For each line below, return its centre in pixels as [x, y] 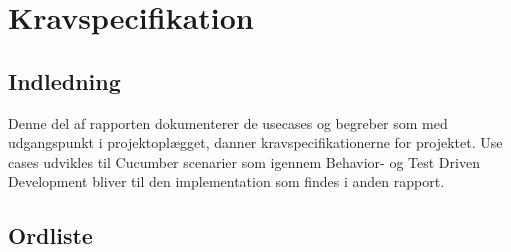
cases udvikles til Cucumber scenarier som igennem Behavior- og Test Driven [244, 161]
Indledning [64, 80]
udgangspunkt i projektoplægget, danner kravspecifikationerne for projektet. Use [255, 142]
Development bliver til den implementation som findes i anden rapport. [226, 181]
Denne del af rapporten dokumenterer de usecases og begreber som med [228, 122]
